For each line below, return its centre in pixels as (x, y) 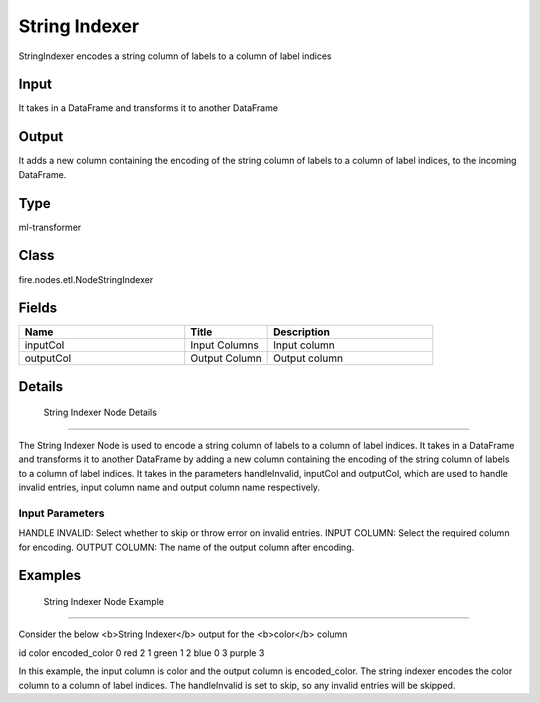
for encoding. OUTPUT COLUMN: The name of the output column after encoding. (186, 547)
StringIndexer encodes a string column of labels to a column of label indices (175, 56)
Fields (38, 308)
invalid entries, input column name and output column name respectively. (169, 487)
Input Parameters (61, 513)
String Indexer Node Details (100, 412)
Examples (50, 575)
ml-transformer (50, 227)
